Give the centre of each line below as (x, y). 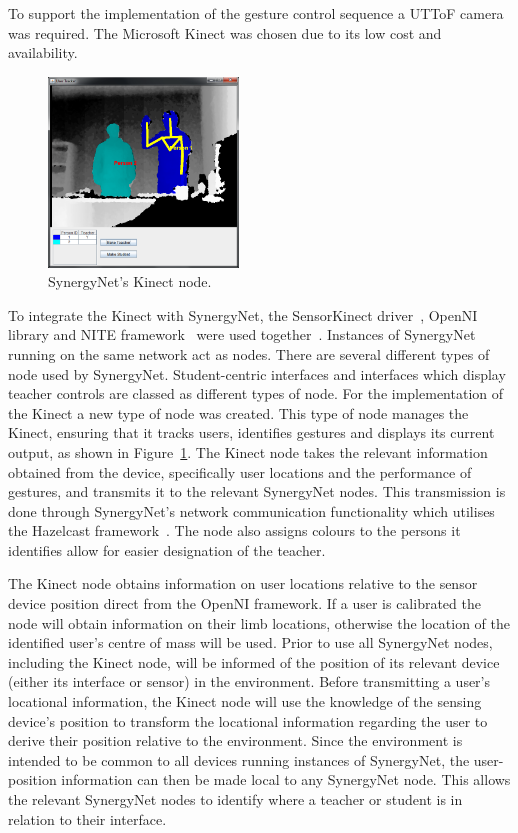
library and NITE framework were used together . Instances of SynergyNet (242, 334)
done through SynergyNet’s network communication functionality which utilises (251, 510)
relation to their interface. (87, 818)
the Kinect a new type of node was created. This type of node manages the (238, 412)
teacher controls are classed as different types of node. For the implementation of (256, 393)
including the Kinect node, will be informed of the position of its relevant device (254, 661)
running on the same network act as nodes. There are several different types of (249, 353)
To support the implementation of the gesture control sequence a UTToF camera (256, 13)
